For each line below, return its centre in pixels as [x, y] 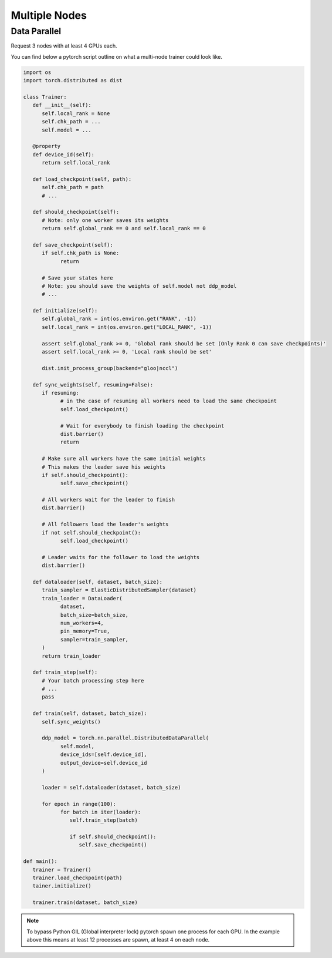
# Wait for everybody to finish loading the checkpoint [142, 426]
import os [37, 72]
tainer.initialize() [62, 886]
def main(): [40, 861]
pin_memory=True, [85, 631]
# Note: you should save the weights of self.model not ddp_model [139, 286]
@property [47, 146]
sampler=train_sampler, [94, 639]
